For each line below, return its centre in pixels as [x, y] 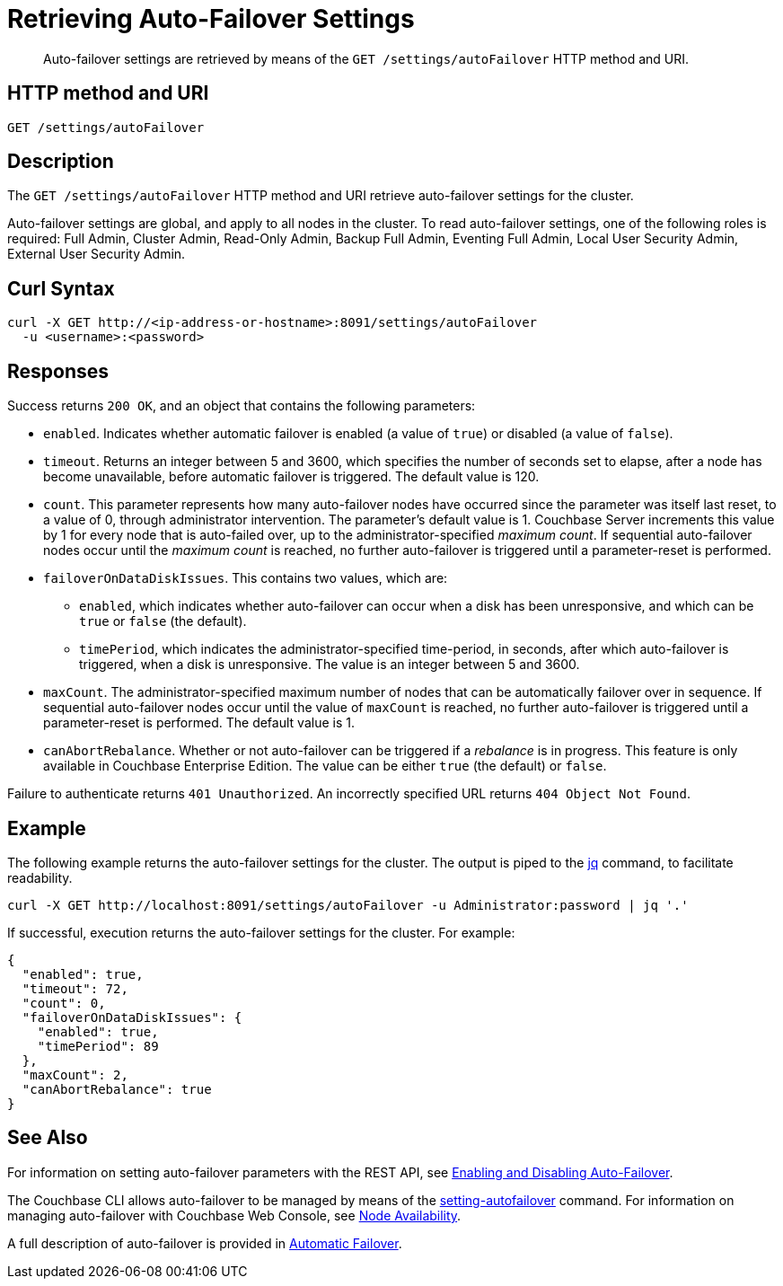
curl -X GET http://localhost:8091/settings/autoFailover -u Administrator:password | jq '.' [348, 905]
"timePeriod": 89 [98, 1046]
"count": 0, [64, 1003]
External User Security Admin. [97, 254]
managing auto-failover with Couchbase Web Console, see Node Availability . [234, 1215]
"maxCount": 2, [75, 1075]
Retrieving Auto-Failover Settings [211, 19]
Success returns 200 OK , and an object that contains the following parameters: [242, 406]
